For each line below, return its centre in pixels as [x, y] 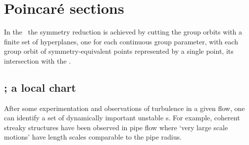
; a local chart [40, 87]
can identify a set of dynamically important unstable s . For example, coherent [122, 118]
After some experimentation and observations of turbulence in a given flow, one [124, 108]
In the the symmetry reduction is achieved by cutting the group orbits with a [123, 32]
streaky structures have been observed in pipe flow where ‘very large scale [116, 127]
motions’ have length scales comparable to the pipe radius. [93, 137]
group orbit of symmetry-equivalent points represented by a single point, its [119, 51]
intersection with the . [38, 60]
